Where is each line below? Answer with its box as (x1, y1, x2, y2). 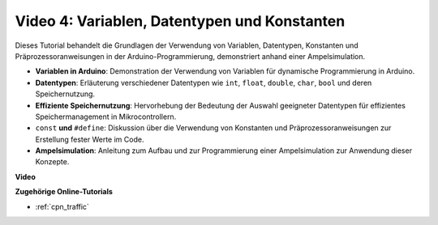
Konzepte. (35, 157, 70, 167)
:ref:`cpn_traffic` (35, 202, 89, 211)
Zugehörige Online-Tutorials (15, 187, 114, 197)
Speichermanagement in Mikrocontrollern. (35, 112, 177, 121)
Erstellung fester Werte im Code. (35, 134, 144, 144)
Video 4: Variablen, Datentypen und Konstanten (15, 12, 346, 30)
